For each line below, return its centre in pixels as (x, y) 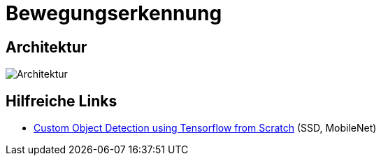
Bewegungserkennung (114, 13)
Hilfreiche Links (62, 101)
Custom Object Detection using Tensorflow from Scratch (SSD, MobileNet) (205, 128)
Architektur (46, 47)
